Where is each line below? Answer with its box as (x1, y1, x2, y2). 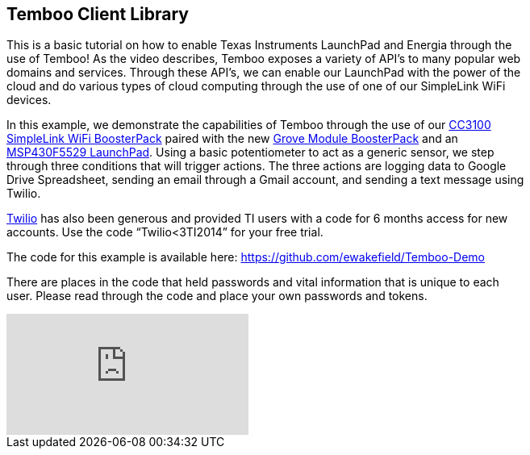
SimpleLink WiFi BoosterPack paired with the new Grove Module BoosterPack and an (6, 131, 458, 146)
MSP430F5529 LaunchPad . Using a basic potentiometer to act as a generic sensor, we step (6, 145, 495, 160)
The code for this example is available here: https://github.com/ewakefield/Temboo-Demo (6, 250, 486, 265)
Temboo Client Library (6, 4, 189, 24)
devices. (6, 93, 52, 107)
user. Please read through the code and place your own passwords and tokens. (6, 289, 428, 303)
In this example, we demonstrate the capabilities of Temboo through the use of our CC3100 (6, 118, 491, 132)
